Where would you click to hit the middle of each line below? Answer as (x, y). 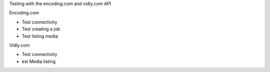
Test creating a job (41, 29)
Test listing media (40, 36)
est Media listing (39, 61)
